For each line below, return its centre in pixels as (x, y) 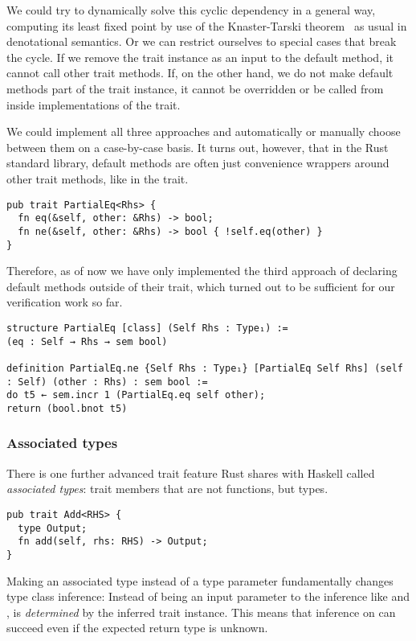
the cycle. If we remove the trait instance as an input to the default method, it (200, 57)
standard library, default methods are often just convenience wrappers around (198, 163)
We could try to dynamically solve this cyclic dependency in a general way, (191, 10)
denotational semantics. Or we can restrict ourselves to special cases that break (202, 41)
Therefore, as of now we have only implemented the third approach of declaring (202, 271)
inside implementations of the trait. (94, 104)
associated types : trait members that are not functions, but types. (167, 489)
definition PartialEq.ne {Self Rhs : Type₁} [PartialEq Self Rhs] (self (205, 368)
